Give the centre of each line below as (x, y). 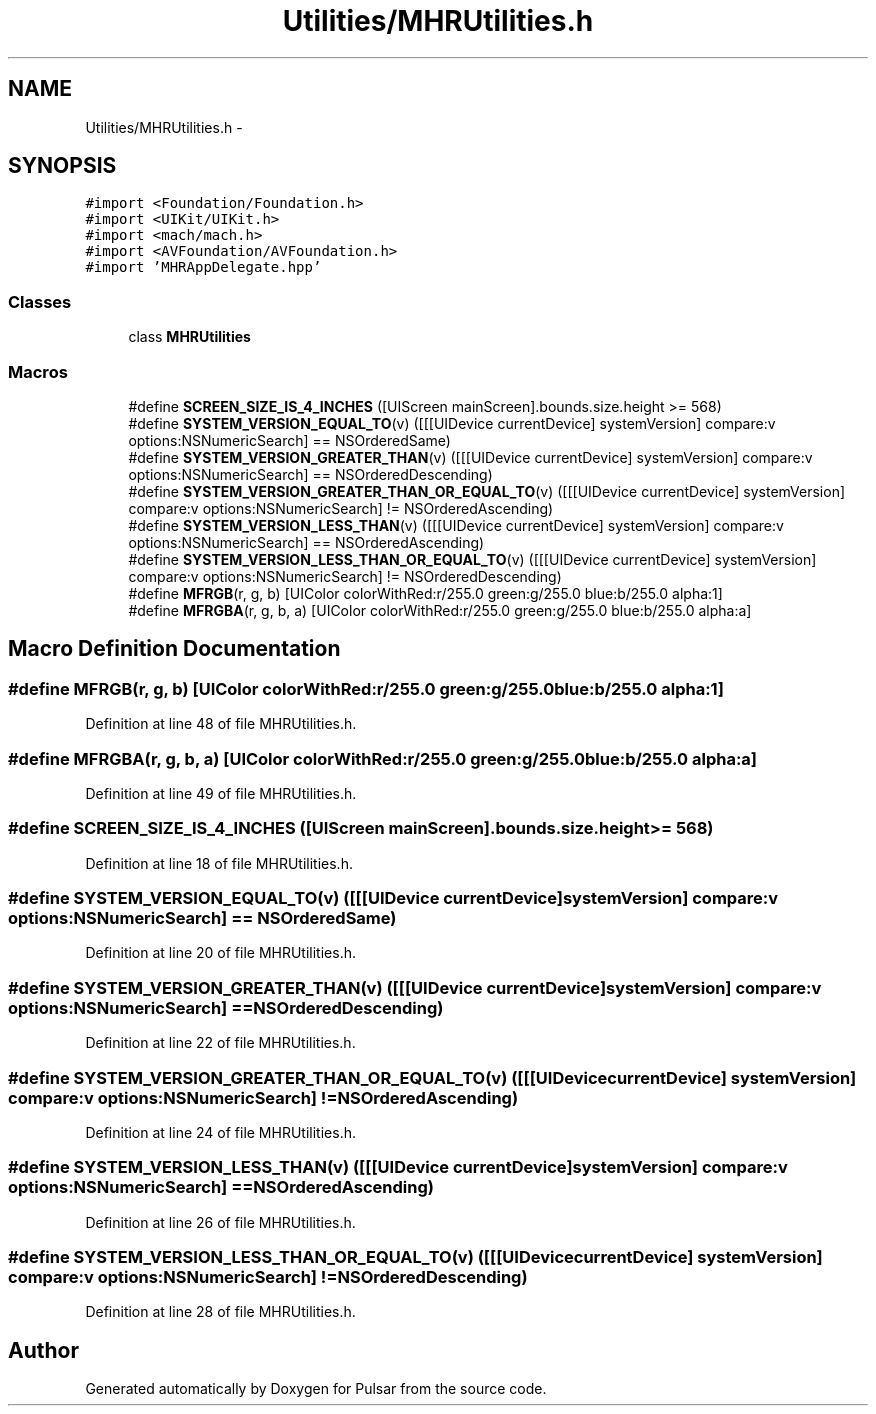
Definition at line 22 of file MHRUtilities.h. (220, 1043)
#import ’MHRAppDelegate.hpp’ (203, 267)
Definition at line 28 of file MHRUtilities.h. (220, 1312)
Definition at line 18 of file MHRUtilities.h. (219, 863)
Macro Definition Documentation (174, 649)
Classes (40, 301)
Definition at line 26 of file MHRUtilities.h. (220, 1222)
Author (43, 1350)
